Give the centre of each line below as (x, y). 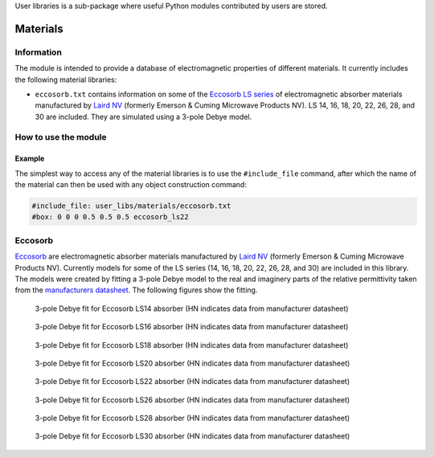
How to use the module (61, 137)
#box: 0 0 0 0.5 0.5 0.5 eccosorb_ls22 (110, 217)
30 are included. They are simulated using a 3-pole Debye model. (143, 116)
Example (30, 159)
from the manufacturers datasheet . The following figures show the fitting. (136, 290)
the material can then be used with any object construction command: (131, 185)
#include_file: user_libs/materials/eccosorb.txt (131, 206)
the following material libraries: (66, 80)
